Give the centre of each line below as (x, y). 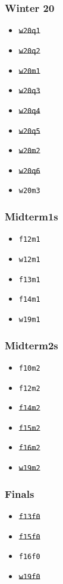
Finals (20, 493)
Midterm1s (31, 217)
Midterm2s (31, 345)
